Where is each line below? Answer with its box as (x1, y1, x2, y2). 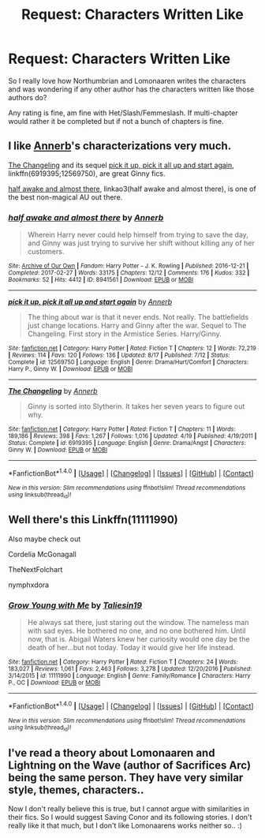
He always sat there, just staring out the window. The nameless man (27, 618, 249, 627)
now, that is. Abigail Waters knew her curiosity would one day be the (27, 634, 250, 644)
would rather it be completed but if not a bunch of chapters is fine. (8, 116, 224, 125)
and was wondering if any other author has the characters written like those (8, 84, 255, 94)
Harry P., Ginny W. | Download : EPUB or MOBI (8, 365, 133, 373)
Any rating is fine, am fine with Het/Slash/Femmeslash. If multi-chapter (8, 108, 238, 118)
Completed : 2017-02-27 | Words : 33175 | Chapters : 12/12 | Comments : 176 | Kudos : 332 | (8, 269, 250, 277)
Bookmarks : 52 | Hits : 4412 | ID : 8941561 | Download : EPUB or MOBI (8, 276, 194, 284)
